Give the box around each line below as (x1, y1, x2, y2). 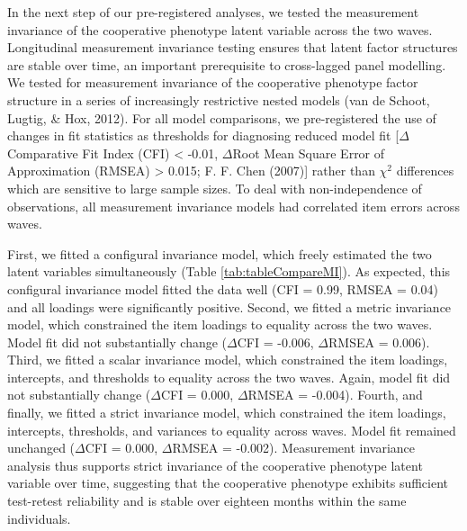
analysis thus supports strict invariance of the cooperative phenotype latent (7, 455, 423, 474)
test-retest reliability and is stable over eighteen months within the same (7, 491, 407, 510)
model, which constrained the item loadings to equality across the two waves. (7, 315, 433, 334)
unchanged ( (7, 438, 76, 457)
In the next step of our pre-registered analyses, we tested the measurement (7, 3, 419, 21)
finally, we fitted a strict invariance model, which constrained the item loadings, (7, 403, 446, 422)
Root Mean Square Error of (232, 143, 385, 162)
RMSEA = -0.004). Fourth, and (247, 385, 423, 404)
